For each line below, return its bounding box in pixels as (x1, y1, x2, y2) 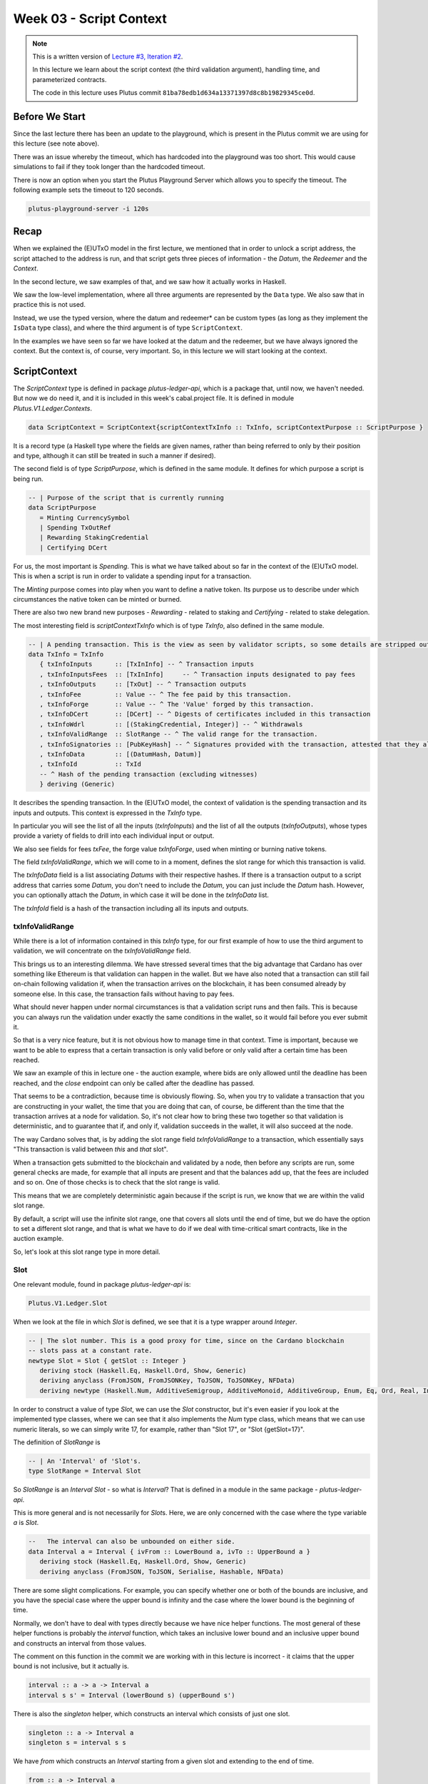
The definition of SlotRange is (13, 1438, 101, 1446)
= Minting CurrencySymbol (39, 514, 131, 522)
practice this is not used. (13, 300, 86, 309)
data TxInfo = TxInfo (28, 650, 104, 659)
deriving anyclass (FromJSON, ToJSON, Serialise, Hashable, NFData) (39, 1567, 285, 1576)
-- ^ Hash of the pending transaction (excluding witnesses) (39, 770, 258, 778)
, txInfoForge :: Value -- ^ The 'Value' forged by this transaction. (39, 700, 315, 708)
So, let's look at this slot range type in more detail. (13, 1247, 160, 1256)
